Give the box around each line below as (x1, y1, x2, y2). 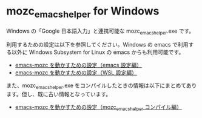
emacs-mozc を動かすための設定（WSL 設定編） (15, 69, 138, 76)
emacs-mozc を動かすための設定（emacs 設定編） (15, 62, 143, 69)
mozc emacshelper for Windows (6, 4, 160, 20)
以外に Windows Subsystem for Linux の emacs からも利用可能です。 (11, 48, 184, 56)
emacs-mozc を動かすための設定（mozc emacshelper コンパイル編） (15, 103, 182, 112)
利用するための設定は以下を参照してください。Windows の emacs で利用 (6, 41, 189, 48)
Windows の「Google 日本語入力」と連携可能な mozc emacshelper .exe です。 (6, 27, 195, 36)
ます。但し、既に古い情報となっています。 (6, 91, 112, 98)
